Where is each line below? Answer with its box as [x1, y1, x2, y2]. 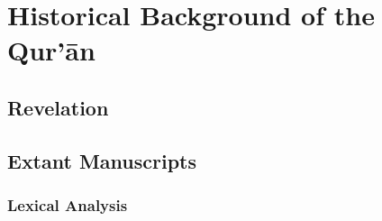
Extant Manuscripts [7, 146, 197, 174]
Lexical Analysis [7, 194, 128, 216]
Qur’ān [7, 32, 95, 69]
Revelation [7, 93, 109, 121]
